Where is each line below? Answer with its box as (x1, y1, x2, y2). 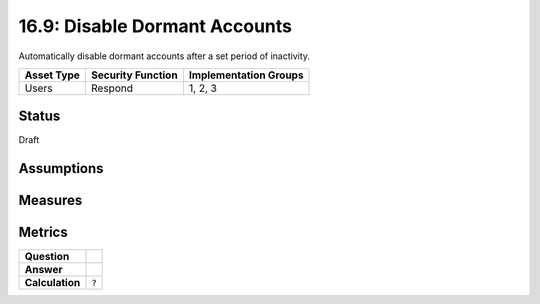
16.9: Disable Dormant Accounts (18, 15, 292, 37)
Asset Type (24, 68, 80, 82)
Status (18, 108, 61, 125)
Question (24, 250, 70, 264)
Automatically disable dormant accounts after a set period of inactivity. (18, 50, 310, 62)
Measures (18, 192, 83, 209)
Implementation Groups (188, 68, 304, 82)
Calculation (24, 276, 81, 290)
